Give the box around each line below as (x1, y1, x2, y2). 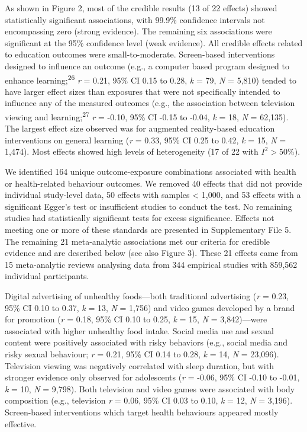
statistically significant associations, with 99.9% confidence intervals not (5, 13, 265, 25)
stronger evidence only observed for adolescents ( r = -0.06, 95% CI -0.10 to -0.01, (5, 371, 300, 383)
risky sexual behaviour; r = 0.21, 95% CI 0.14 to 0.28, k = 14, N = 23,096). (5, 347, 279, 360)
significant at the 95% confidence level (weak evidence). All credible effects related (5, 36, 303, 49)
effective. (5, 417, 37, 430)
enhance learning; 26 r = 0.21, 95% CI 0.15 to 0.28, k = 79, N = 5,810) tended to (5, 72, 297, 86)
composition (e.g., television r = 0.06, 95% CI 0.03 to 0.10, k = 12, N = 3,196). (5, 394, 293, 407)
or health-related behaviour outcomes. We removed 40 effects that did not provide (5, 177, 302, 189)
